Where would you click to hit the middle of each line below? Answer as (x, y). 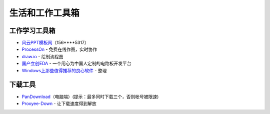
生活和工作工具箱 (44, 13)
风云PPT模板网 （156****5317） (55, 43)
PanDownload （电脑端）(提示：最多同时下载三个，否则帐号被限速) (90, 97)
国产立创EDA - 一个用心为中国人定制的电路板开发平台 (77, 63)
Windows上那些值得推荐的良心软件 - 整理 (64, 70)
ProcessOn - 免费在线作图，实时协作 (59, 49)
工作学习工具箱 (32, 31)
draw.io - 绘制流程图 (42, 56)
